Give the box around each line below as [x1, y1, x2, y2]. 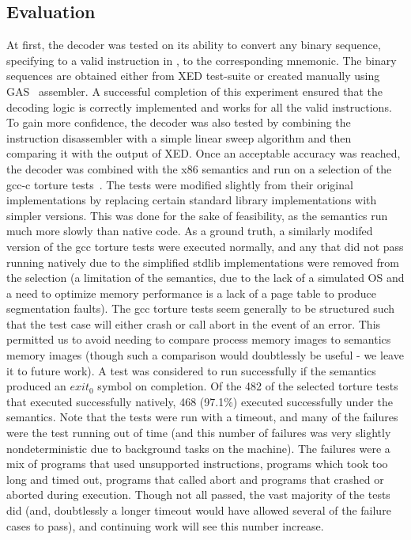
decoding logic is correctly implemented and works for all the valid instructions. [6, 98, 392, 115]
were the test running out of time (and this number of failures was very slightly [6, 424, 391, 441]
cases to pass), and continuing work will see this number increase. [6, 517, 324, 534]
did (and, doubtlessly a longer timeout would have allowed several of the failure [6, 502, 391, 519]
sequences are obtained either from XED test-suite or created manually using [6, 67, 380, 84]
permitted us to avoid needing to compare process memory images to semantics [6, 331, 391, 348]
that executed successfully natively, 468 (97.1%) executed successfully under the [6, 393, 393, 409]
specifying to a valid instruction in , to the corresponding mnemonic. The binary [6, 51, 397, 68]
